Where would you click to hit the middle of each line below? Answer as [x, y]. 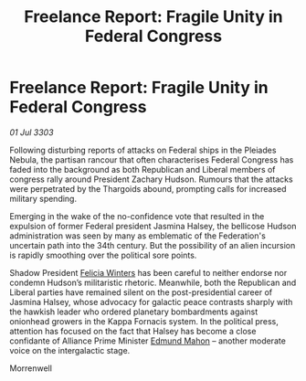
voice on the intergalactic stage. [70, 350]
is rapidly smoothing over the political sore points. [103, 255]
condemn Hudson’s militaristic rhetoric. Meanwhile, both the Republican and [153, 282]
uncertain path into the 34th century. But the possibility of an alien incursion [153, 245]
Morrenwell [31, 368]
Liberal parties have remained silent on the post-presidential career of [141, 292]
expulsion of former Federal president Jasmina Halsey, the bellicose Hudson [153, 226]
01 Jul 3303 [32, 132]
